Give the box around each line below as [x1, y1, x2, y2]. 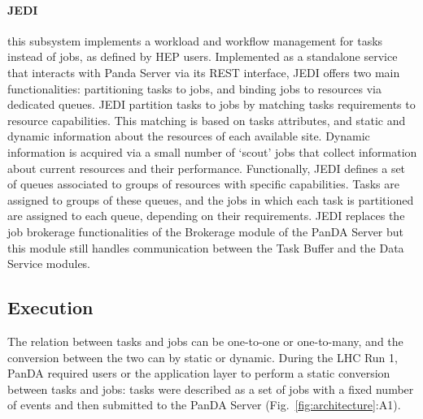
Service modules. [7, 255, 91, 272]
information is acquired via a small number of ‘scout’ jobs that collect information [7, 143, 417, 160]
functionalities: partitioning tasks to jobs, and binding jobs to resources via [7, 80, 382, 97]
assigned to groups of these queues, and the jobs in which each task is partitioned [7, 191, 414, 208]
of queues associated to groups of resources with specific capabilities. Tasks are [7, 175, 399, 192]
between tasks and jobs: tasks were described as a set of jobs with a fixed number [7, 380, 414, 397]
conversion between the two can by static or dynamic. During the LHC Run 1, [7, 348, 398, 365]
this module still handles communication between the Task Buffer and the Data [7, 239, 404, 256]
